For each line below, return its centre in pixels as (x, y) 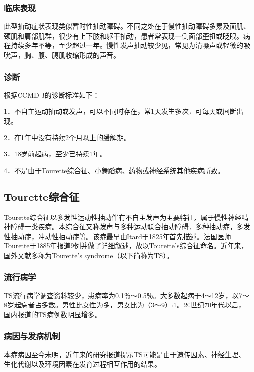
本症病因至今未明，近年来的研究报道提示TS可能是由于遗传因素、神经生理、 (125, 354)
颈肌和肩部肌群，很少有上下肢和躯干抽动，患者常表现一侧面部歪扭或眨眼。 (124, 35)
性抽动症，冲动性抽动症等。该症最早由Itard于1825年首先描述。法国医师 (117, 236)
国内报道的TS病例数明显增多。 (53, 314)
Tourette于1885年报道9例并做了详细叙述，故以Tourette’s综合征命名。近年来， (126, 246)
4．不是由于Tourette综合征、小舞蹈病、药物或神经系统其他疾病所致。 (114, 170)
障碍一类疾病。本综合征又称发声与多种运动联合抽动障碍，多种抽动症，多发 (130, 227)
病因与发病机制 (32, 336)
